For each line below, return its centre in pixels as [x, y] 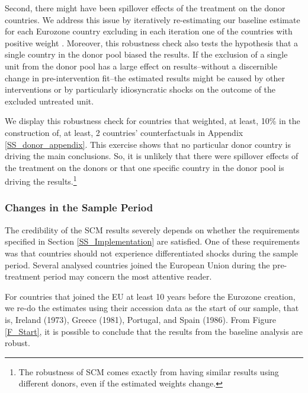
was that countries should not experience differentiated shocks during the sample [151, 253]
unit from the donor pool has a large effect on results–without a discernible [141, 66]
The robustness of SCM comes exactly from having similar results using [149, 371]
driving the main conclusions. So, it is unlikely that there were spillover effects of [152, 156]
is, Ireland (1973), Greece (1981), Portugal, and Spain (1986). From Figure [140, 319]
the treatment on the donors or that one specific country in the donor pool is [145, 167]
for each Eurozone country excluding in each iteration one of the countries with [149, 31]
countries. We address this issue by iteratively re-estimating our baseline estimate [153, 19]
